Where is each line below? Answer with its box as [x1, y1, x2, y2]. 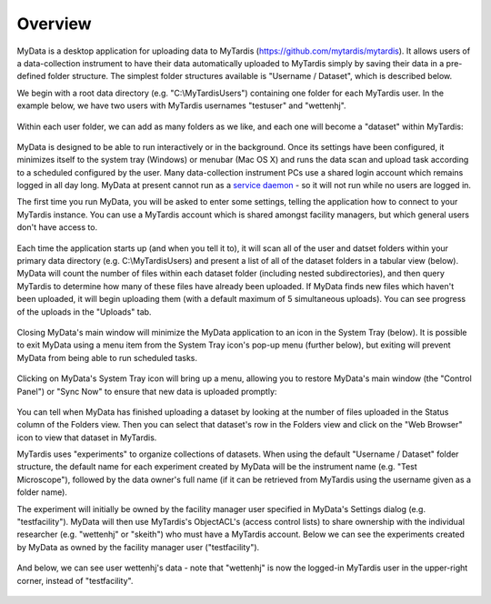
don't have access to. [16, 222, 98, 233]
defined [16, 71, 46, 82]
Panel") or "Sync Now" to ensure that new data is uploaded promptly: [16, 386, 277, 397]
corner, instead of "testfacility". [16, 575, 134, 586]
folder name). [16, 487, 68, 498]
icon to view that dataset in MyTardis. [16, 432, 157, 443]
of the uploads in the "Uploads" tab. [16, 306, 152, 317]
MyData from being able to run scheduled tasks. [16, 352, 198, 363]
